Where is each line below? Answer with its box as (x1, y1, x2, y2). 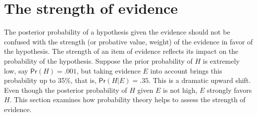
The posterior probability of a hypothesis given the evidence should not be (4, 27, 230, 37)
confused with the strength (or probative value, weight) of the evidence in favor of (4, 36, 253, 46)
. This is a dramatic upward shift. (149, 75, 251, 85)
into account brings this (150, 65, 222, 76)
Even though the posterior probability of (4, 84, 127, 95)
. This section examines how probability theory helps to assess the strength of (9, 94, 246, 105)
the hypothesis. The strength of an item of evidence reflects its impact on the (4, 46, 239, 56)
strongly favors (207, 84, 252, 95)
